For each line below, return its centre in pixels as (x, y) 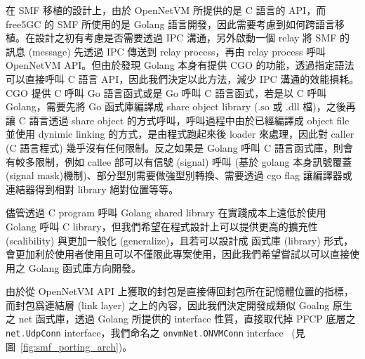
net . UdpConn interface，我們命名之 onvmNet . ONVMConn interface (145, 333)
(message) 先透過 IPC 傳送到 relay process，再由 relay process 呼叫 (177, 51)
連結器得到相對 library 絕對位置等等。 (92, 189)
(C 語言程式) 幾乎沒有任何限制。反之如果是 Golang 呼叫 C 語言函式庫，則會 (179, 147)
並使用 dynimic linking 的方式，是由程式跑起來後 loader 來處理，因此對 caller (180, 134)
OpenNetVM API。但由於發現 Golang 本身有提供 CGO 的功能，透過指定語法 (180, 65)
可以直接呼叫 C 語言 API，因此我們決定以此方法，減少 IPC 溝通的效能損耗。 (182, 78)
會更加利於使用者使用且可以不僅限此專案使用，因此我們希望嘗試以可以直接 (178, 254)
